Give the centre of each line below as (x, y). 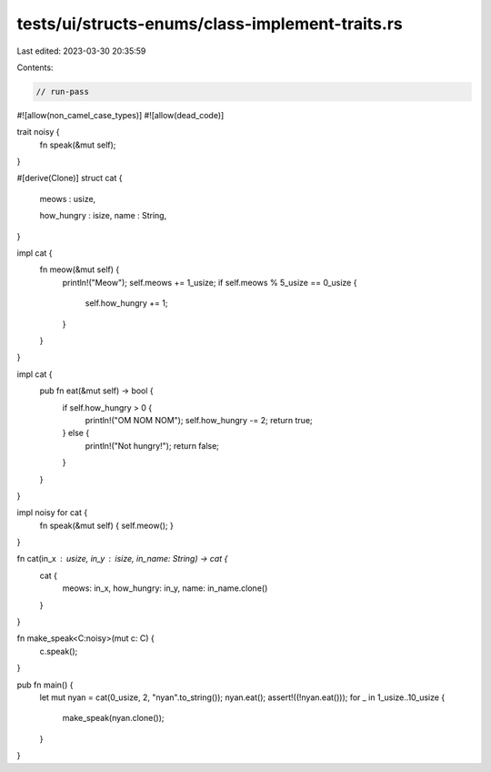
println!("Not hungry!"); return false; (152, 445)
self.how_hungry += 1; (126, 303)
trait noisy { (38, 132)
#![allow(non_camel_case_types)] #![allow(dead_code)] (120, 115)
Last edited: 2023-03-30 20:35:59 (81, 51)
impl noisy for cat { (52, 513)
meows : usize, (68, 198)
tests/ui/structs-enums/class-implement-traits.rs (210, 24)
